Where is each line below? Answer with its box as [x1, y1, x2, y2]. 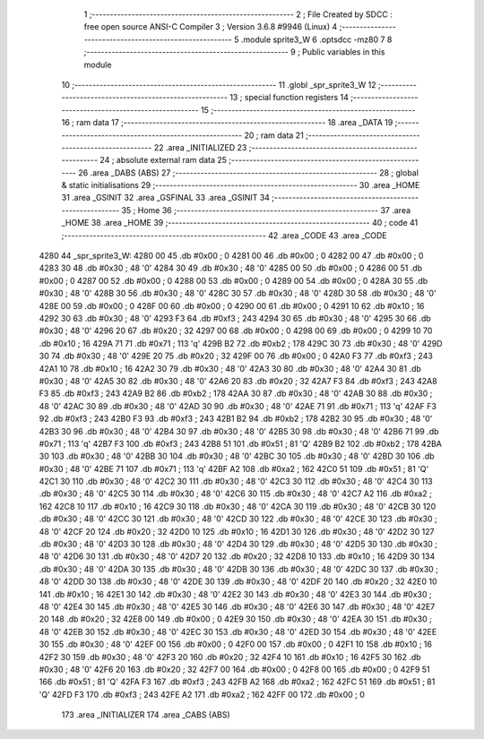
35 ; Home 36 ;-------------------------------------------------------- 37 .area [121, 204, 411, 215]
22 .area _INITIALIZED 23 [153, 142, 247, 152]
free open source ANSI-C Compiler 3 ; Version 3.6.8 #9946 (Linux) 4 [83, 21, 338, 32]
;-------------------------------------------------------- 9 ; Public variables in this [83, 47, 385, 57]
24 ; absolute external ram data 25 [99, 155, 228, 166]
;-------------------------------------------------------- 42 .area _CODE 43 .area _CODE [61, 229, 387, 241]
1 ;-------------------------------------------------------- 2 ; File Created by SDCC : [83, 9, 393, 20]
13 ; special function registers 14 [229, 92, 350, 103]
